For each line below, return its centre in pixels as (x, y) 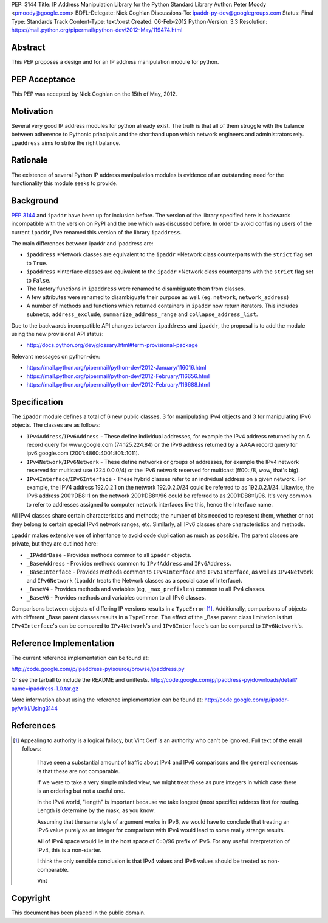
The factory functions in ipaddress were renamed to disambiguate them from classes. (136, 289)
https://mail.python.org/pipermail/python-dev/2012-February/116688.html (118, 384)
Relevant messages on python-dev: (56, 356)
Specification (37, 402)
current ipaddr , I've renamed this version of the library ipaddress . (97, 232)
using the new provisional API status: (57, 334)
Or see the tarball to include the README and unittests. (80, 680)
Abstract (28, 47)
